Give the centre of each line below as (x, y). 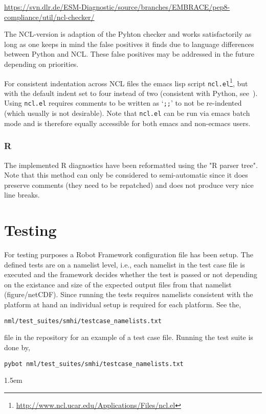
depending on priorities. (41, 64)
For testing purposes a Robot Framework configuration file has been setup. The (129, 254)
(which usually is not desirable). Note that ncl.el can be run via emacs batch (127, 113)
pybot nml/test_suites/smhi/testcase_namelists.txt (94, 364)
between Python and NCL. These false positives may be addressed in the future (129, 54)
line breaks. (22, 195)
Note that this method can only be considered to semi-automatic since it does (126, 175)
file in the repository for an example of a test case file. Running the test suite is (129, 337)
